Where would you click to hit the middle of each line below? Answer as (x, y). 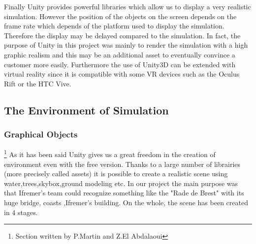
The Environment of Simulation (86, 110)
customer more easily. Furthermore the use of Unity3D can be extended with (120, 64)
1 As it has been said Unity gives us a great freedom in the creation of (110, 153)
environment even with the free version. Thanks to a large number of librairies (122, 164)
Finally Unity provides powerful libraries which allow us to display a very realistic (128, 6)
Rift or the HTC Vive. (38, 83)
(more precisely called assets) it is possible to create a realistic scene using (116, 174)
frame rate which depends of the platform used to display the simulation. (114, 26)
